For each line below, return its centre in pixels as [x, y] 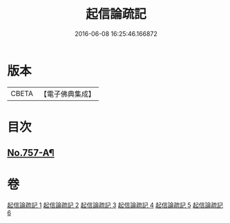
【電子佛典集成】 [67, 94]
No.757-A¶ [31, 153]
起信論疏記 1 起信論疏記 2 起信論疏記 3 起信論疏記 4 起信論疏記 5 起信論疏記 [115, 205]
